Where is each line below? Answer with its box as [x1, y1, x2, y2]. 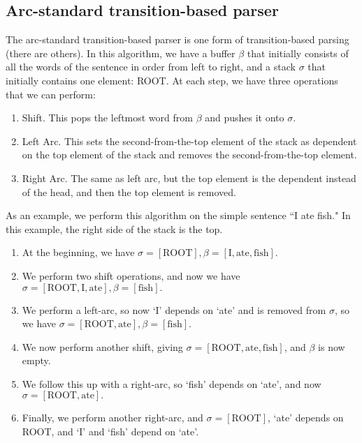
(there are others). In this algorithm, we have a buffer [6, 45, 236, 60]
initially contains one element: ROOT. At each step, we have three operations [6, 73, 338, 87]
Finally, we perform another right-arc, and [22, 410, 203, 425]
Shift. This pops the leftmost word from [22, 110, 193, 125]
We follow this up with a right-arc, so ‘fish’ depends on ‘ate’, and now [22, 376, 321, 391]
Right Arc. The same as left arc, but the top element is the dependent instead [22, 170, 356, 185]
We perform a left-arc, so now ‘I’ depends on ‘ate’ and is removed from [22, 302, 326, 317]
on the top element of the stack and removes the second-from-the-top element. [22, 147, 357, 162]
